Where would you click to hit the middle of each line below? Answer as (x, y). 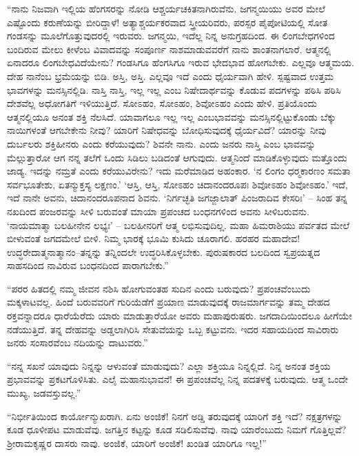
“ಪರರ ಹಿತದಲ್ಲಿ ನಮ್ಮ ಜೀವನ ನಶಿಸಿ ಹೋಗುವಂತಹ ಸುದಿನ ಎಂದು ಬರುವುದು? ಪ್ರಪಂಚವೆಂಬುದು (159, 288)
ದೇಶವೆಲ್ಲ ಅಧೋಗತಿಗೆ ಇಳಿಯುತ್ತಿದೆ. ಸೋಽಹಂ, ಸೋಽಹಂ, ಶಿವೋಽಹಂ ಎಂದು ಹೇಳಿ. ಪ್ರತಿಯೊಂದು (162, 103)
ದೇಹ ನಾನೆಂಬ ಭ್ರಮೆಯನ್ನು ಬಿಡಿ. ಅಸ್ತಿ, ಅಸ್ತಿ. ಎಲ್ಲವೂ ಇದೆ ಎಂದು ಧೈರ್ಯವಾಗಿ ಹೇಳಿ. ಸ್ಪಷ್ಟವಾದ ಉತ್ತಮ (171, 76)
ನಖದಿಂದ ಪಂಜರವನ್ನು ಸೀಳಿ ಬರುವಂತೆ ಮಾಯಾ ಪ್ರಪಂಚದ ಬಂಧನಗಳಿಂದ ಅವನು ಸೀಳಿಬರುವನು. (158, 211)
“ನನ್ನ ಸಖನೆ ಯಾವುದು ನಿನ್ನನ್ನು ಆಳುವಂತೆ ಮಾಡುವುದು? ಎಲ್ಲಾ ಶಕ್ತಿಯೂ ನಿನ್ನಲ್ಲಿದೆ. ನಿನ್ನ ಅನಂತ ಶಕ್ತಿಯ (169, 365)
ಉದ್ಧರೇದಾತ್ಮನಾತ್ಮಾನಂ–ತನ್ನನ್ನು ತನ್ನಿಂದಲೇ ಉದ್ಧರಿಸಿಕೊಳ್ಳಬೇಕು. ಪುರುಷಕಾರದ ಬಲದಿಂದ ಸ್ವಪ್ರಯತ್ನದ (164, 251)
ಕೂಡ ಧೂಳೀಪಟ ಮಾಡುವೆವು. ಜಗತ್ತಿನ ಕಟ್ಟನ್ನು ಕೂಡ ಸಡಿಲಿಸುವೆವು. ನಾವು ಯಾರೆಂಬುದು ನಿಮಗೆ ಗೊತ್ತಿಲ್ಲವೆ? (177, 429)
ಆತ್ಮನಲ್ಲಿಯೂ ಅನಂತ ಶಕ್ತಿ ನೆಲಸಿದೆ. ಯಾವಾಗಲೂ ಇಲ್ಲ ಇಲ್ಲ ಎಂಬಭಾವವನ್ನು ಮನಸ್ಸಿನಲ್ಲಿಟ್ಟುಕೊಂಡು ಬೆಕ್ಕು (172, 116)
